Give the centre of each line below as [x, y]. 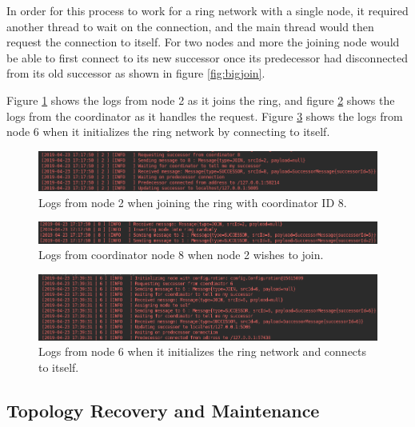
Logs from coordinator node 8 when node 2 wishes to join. [181, 255]
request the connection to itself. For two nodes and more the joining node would [203, 42]
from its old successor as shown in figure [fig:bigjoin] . [136, 73]
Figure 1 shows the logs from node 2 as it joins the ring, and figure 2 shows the [201, 100]
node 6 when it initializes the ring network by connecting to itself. [168, 132]
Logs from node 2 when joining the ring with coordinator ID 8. [193, 202]
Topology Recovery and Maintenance [163, 410]
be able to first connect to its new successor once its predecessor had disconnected [207, 57]
